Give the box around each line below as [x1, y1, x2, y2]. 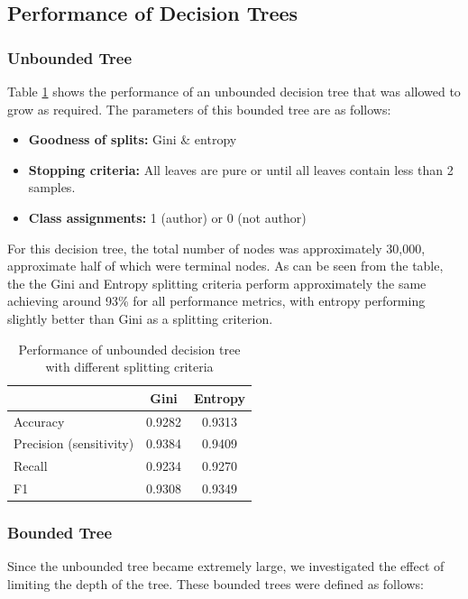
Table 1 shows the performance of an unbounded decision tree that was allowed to [7, 82, 461, 100]
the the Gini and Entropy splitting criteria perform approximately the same [7, 273, 427, 292]
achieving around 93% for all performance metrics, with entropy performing [7, 291, 426, 310]
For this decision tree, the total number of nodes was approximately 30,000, [7, 238, 426, 257]
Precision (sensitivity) [14, 434, 134, 453]
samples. [28, 178, 76, 197]
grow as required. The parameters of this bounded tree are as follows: [7, 99, 391, 118]
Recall [14, 456, 48, 475]
